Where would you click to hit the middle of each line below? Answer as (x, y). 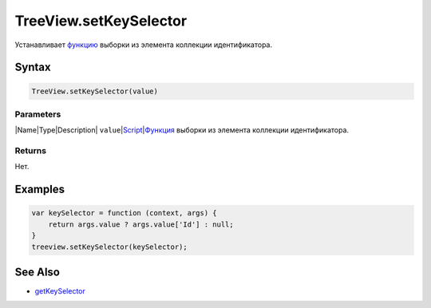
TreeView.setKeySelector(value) (95, 91)
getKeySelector (60, 291)
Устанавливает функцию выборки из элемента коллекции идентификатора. (144, 45)
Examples (40, 190)
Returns (31, 151)
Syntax (33, 67)
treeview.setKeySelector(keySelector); (109, 247)
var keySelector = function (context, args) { (124, 213)
